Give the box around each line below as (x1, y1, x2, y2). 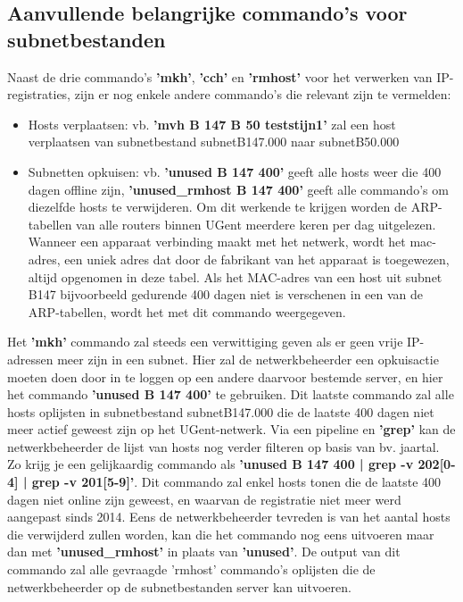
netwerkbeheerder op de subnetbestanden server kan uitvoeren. (7, 577, 351, 596)
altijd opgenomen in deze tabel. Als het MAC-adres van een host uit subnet (28, 267, 442, 286)
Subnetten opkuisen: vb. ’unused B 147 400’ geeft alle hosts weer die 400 (28, 162, 442, 180)
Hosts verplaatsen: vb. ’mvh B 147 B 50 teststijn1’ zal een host (28, 114, 396, 133)
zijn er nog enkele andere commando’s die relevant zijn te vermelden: (74, 85, 451, 104)
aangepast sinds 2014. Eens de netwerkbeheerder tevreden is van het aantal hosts (7, 507, 451, 526)
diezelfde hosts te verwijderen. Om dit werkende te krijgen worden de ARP (28, 197, 439, 216)
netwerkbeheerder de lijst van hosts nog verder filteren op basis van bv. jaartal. (7, 437, 440, 456)
